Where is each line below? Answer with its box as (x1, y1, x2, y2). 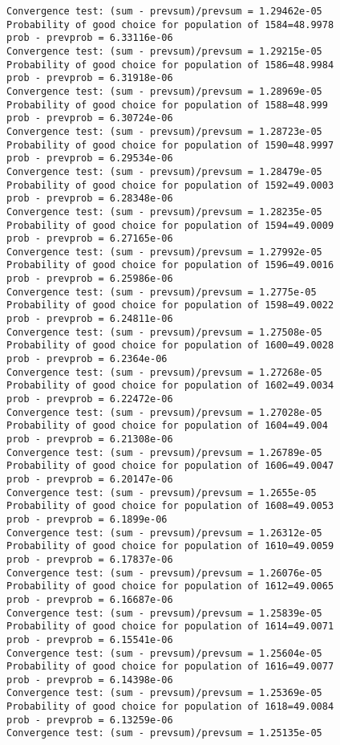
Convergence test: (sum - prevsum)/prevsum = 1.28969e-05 (6, 85, 322, 97)
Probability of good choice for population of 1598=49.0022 (6, 299, 334, 311)
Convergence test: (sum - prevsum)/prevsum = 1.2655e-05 (6, 486, 317, 499)
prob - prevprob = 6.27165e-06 (6, 233, 173, 245)
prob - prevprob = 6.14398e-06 (6, 674, 173, 686)
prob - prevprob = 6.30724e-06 (6, 112, 173, 124)
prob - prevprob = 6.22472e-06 (6, 393, 173, 405)
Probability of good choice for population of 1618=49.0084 (6, 701, 334, 713)
